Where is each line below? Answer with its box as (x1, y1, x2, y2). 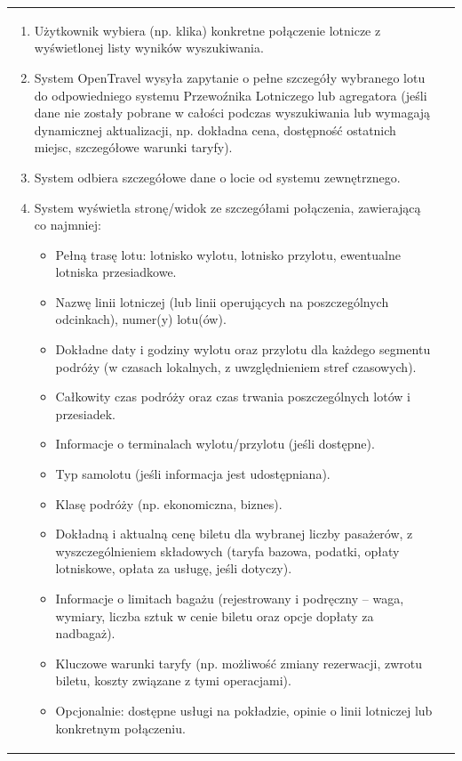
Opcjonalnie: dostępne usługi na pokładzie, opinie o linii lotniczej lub (55, 700, 433, 719)
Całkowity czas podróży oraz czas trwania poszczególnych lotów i (55, 387, 410, 406)
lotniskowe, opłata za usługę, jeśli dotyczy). (55, 559, 292, 578)
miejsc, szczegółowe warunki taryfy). (34, 138, 233, 157)
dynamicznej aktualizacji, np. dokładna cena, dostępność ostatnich (34, 120, 396, 139)
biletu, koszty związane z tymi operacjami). (55, 671, 291, 690)
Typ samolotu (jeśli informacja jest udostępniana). (55, 465, 331, 483)
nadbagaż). (55, 624, 115, 643)
